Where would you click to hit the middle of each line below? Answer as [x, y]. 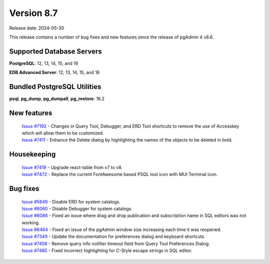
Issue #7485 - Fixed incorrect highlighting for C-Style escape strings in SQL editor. [107, 250]
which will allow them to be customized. [63, 133]
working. [31, 222]
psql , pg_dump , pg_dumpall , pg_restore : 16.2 [57, 99]
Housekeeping [32, 154]
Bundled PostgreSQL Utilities [55, 87]
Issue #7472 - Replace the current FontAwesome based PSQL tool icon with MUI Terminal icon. [120, 174]
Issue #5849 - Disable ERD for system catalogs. [71, 201]
